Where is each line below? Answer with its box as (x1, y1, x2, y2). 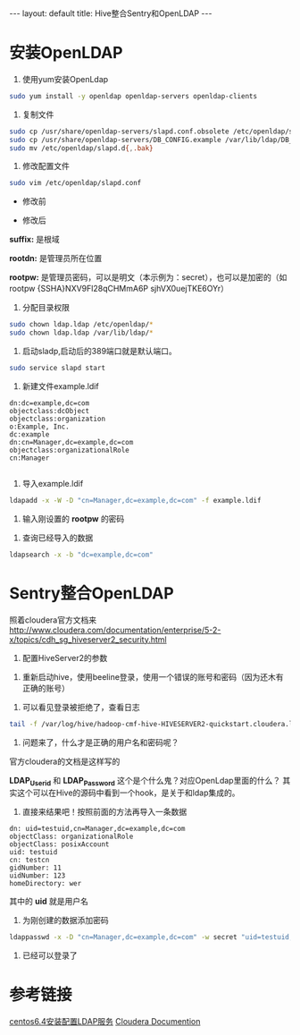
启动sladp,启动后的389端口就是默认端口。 (21, 346, 177, 357)
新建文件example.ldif (21, 380, 100, 391)
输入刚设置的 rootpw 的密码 (21, 513, 125, 524)
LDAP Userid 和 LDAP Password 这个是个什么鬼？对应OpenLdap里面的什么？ (9, 775, 281, 788)
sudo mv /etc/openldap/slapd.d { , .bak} (9, 143, 154, 153)
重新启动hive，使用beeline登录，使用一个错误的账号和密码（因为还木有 (21, 671, 284, 682)
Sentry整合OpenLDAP (9, 583, 174, 603)
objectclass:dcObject (9, 406, 90, 415)
